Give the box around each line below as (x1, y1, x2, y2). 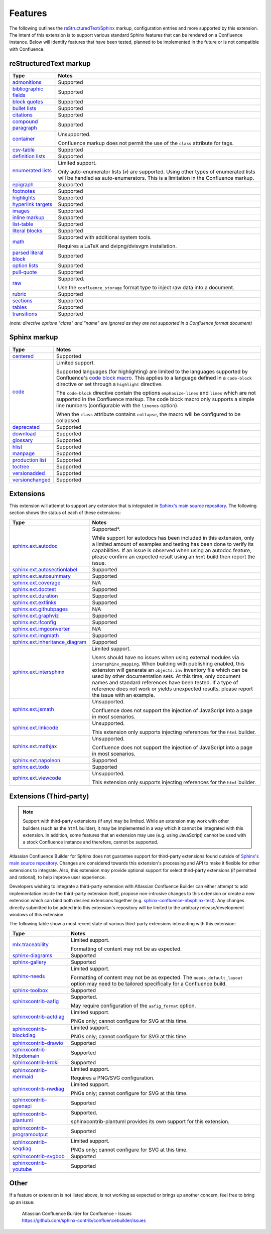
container (12, 135, 35, 142)
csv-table (12, 146, 35, 153)
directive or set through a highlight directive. (56, 381, 163, 388)
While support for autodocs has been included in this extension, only (92, 534, 254, 541)
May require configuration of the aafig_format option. (71, 1002, 196, 1009)
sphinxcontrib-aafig (12, 998, 59, 1005)
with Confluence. (9, 46, 45, 52)
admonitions (12, 78, 42, 85)
